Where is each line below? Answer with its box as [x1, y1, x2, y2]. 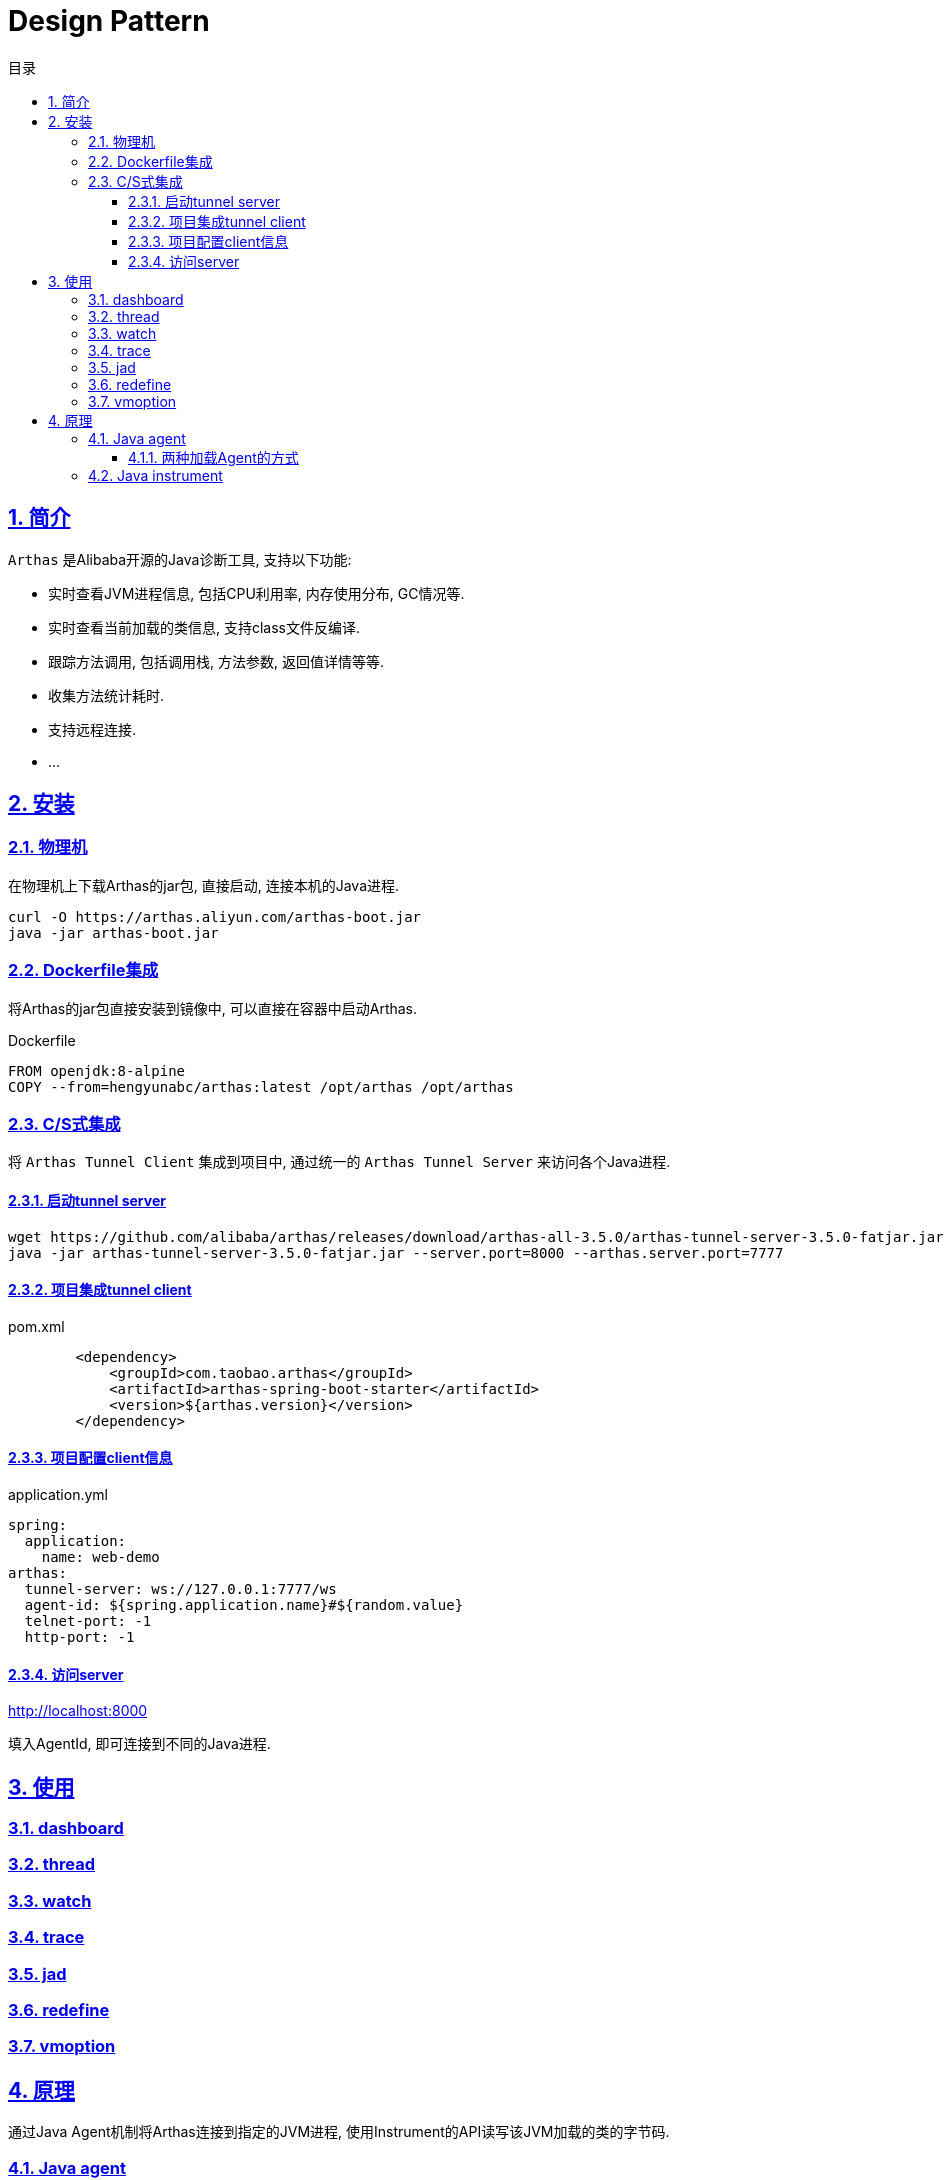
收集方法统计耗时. [48, 686, 165, 704]
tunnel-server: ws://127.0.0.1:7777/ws [24, 1580, 337, 1597]
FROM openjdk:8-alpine [8, 1062, 186, 1079]
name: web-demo [41, 1548, 160, 1565]
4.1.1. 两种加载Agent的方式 [128, 448, 299, 466]
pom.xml [8, 1317, 65, 1335]
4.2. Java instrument [88, 466, 223, 484]
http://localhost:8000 [8, 1702, 148, 1720]
